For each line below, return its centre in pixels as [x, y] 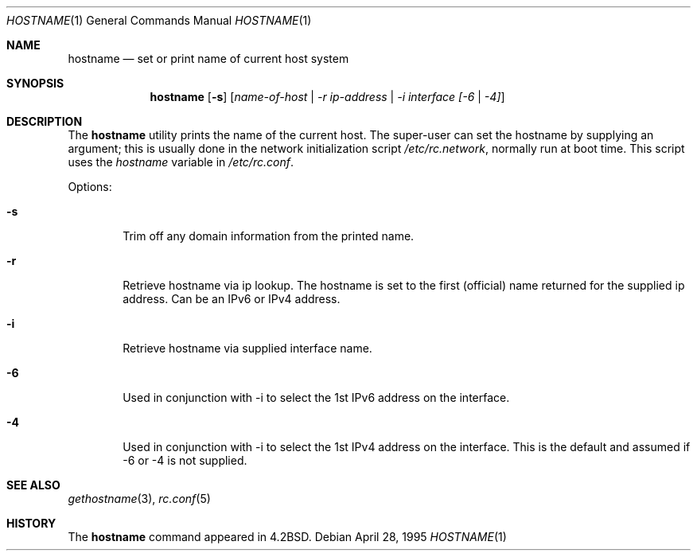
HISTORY [31, 523]
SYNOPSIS [35, 83]
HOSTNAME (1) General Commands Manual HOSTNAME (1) [159, 20]
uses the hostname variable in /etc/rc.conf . [181, 162]
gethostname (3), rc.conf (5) [139, 499]
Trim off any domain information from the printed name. [269, 236]
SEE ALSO [33, 485]
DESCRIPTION [45, 121]
